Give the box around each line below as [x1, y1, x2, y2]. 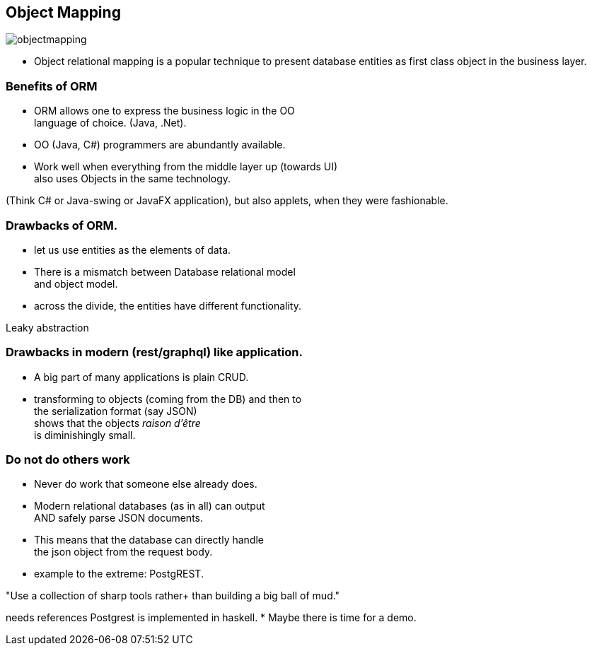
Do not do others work [6, 452, 130, 467]
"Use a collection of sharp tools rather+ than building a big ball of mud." [6, 590, 340, 602]
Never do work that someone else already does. [34, 478, 257, 491]
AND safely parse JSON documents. [34, 512, 203, 524]
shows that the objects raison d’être [34, 416, 201, 429]
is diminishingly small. [34, 428, 136, 441]
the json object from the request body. [34, 546, 213, 558]
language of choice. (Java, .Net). [34, 117, 187, 129]
